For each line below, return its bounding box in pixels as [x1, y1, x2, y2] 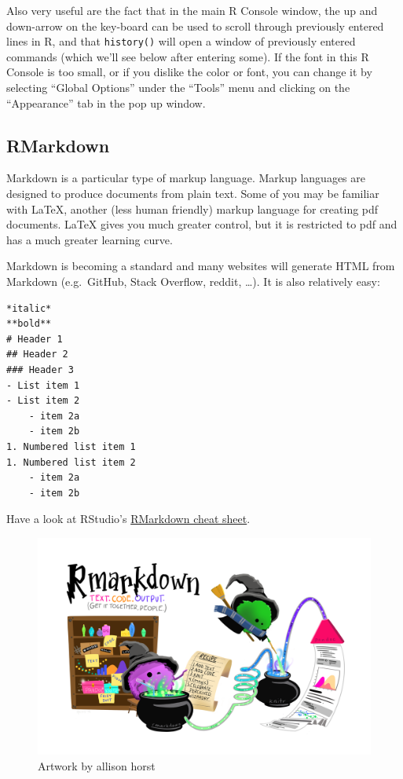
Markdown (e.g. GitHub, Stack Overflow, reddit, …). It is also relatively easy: [6, 272, 380, 289]
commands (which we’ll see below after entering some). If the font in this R [6, 48, 369, 64]
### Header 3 [6, 364, 74, 375]
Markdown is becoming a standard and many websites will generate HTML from [6, 258, 395, 274]
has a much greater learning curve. [6, 231, 173, 247]
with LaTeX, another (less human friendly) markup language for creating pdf [6, 200, 379, 217]
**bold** [6, 318, 52, 330]
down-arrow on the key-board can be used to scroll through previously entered [6, 17, 384, 34]
